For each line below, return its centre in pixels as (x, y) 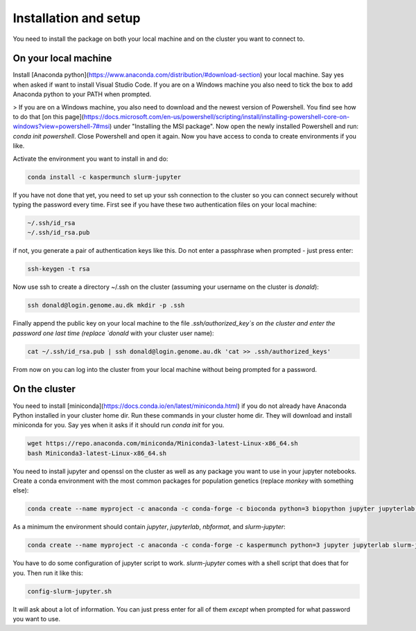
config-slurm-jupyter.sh (70, 591)
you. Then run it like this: (48, 573)
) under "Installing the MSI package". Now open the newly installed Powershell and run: (234, 126)
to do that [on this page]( (49, 117)
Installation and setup (77, 18)
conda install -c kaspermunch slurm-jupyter (104, 177)
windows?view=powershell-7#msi (61, 126)
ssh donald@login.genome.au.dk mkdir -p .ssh (106, 305)
